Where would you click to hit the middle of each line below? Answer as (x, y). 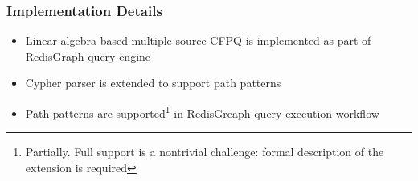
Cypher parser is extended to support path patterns (153, 83)
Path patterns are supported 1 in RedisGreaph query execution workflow (202, 112)
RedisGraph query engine (88, 56)
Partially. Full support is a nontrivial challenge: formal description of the (205, 152)
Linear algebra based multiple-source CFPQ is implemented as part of (198, 40)
